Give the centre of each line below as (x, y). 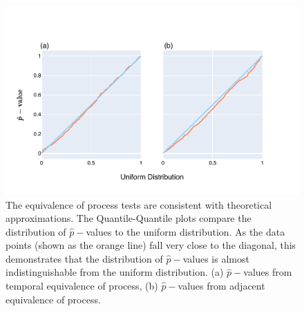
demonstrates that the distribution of (84, 258)
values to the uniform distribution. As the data (186, 231)
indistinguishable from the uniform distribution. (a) (115, 272)
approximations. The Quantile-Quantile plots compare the (129, 218)
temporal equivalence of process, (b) (82, 286)
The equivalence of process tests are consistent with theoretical (139, 204)
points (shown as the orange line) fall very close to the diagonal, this (151, 245)
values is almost (216, 258)
